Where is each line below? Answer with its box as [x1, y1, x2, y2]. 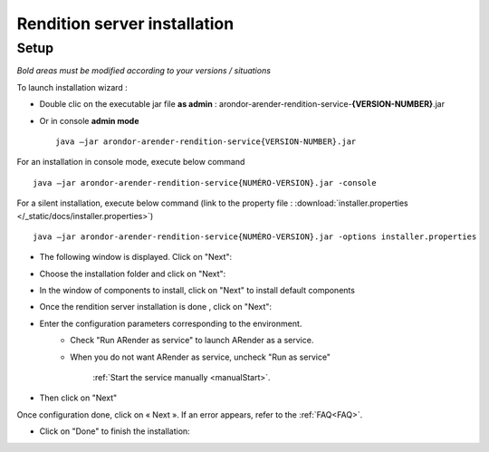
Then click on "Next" [39, 392, 118, 403]
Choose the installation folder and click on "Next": [39, 268, 226, 279]
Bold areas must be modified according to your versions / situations [16, 65, 272, 76]
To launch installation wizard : [16, 82, 129, 92]
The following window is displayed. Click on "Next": [39, 252, 233, 263]
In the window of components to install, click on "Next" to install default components [39, 285, 355, 296]
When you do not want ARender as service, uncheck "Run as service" [70, 351, 331, 362]
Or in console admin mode [39, 115, 139, 126]
